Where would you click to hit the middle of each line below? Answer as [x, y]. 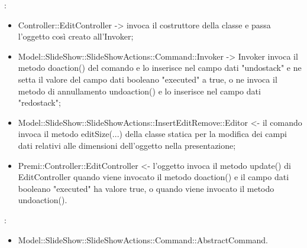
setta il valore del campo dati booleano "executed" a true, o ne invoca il [148, 79]
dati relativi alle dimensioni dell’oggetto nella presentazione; [127, 145]
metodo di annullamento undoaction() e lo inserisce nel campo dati [139, 91]
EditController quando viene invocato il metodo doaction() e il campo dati [153, 177]
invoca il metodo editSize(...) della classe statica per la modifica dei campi [152, 134]
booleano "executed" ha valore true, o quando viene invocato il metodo [146, 188]
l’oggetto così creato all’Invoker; [76, 36]
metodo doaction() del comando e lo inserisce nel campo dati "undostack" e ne [160, 68]
